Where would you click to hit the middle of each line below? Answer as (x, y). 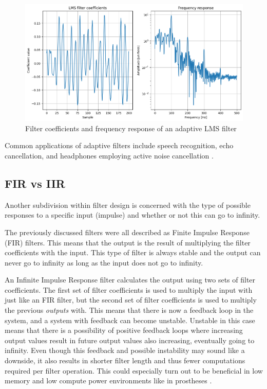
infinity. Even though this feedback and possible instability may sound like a (125, 350)
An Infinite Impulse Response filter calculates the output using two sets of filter (130, 280)
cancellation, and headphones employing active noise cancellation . (109, 155)
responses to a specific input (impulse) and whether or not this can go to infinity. (132, 215)
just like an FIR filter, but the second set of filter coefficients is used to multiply (131, 300)
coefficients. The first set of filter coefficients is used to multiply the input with (129, 289)
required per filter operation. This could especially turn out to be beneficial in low (134, 370)
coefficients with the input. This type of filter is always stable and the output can (133, 252)
